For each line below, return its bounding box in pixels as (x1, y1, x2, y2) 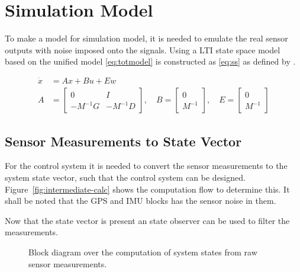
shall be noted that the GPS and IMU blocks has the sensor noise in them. (5, 194, 276, 207)
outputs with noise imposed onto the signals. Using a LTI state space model (5, 43, 280, 56)
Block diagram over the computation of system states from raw (28, 245, 257, 258)
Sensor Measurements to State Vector (5, 132, 242, 150)
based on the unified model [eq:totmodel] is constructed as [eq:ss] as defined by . (5, 55, 296, 68)
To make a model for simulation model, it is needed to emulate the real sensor (5, 32, 288, 44)
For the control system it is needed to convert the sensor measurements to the (5, 159, 288, 172)
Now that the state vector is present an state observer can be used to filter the (5, 214, 290, 226)
